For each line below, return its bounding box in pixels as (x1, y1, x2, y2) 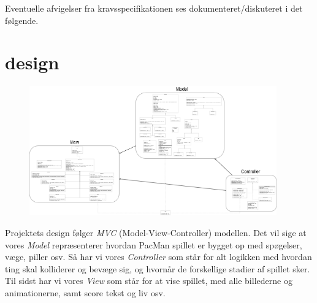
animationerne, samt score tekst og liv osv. (5, 286, 166, 299)
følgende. (5, 13, 39, 26)
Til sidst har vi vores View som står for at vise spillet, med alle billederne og (5, 274, 292, 287)
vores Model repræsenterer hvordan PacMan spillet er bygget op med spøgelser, (5, 238, 302, 251)
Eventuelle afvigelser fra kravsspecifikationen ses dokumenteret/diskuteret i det (5, 2, 303, 14)
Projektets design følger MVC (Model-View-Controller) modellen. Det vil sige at (5, 226, 307, 239)
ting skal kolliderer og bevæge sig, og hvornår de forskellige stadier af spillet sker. (5, 262, 310, 275)
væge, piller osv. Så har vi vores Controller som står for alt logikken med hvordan (5, 250, 312, 263)
